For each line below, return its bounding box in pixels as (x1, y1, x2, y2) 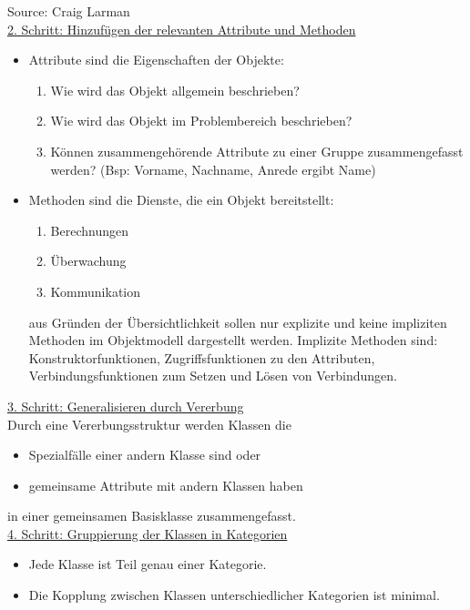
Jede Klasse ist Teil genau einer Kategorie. (28, 554, 267, 574)
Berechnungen (50, 220, 128, 239)
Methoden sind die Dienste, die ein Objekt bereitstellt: (28, 190, 334, 209)
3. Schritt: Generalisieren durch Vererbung (7, 396, 244, 415)
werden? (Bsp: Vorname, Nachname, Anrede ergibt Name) (50, 159, 376, 178)
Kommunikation (50, 281, 140, 300)
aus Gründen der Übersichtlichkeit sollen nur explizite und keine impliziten (28, 312, 447, 331)
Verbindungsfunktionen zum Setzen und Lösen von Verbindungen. (28, 366, 397, 385)
